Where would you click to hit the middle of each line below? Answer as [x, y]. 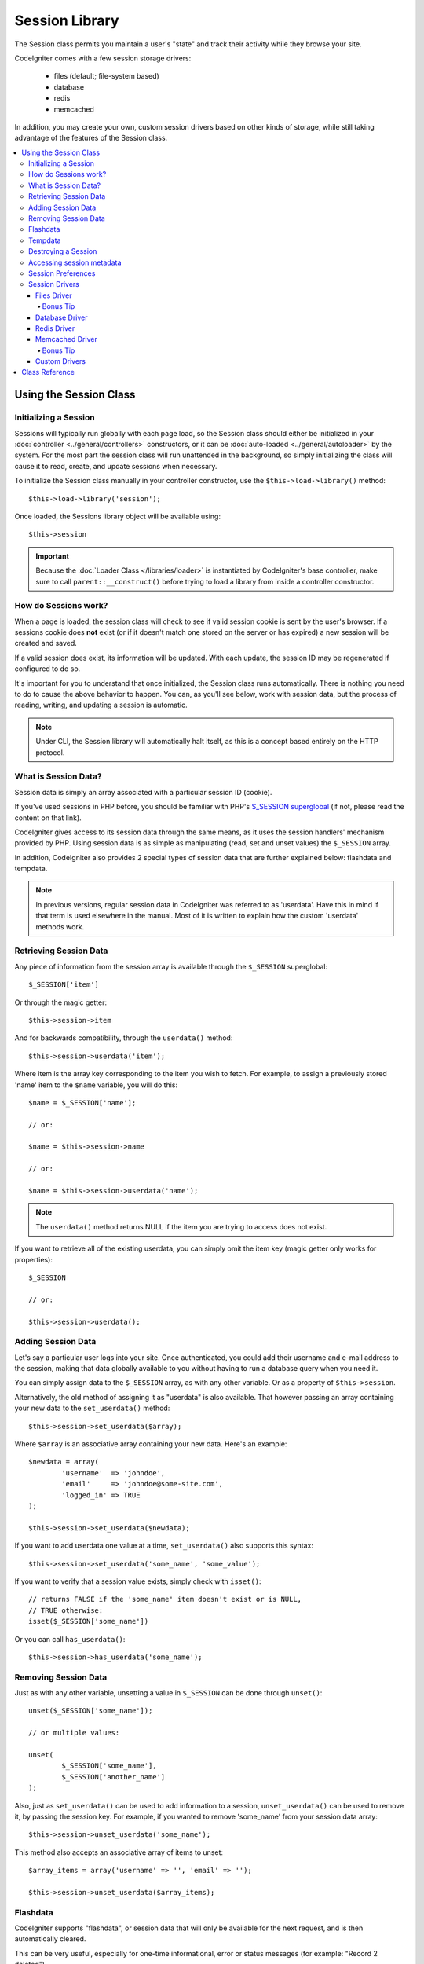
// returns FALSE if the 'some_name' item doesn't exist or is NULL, [165, 1599]
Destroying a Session [63, 251]
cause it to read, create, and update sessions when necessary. [116, 466]
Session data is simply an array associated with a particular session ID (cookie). [143, 792]
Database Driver [62, 317]
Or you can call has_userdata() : [70, 1639]
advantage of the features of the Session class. [91, 138]
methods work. [60, 926]
